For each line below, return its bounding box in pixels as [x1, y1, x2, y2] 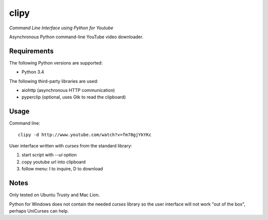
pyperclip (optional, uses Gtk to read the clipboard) [21, 94, 126, 100]
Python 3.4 [21, 69, 44, 75]
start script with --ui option [21, 152, 77, 158]
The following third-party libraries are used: [9, 78, 99, 84]
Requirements [9, 47, 54, 55]
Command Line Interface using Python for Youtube [9, 25, 114, 31]
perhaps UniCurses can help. [9, 208, 69, 214]
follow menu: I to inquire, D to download [21, 166, 103, 172]
